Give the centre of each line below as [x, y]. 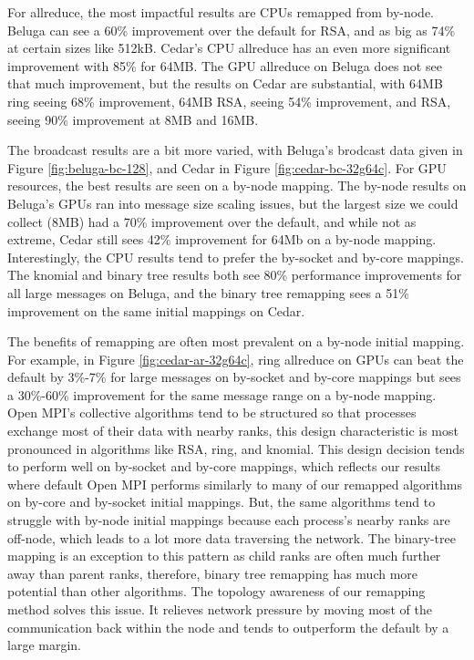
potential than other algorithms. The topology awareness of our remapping [216, 591]
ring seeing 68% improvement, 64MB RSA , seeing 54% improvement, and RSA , [229, 101]
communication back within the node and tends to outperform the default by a [228, 627]
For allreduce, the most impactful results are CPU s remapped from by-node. [221, 12]
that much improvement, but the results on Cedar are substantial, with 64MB [225, 83]
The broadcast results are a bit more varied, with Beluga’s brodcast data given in [235, 150]
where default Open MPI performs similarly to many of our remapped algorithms [235, 484]
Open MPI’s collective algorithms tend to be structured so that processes [212, 412]
